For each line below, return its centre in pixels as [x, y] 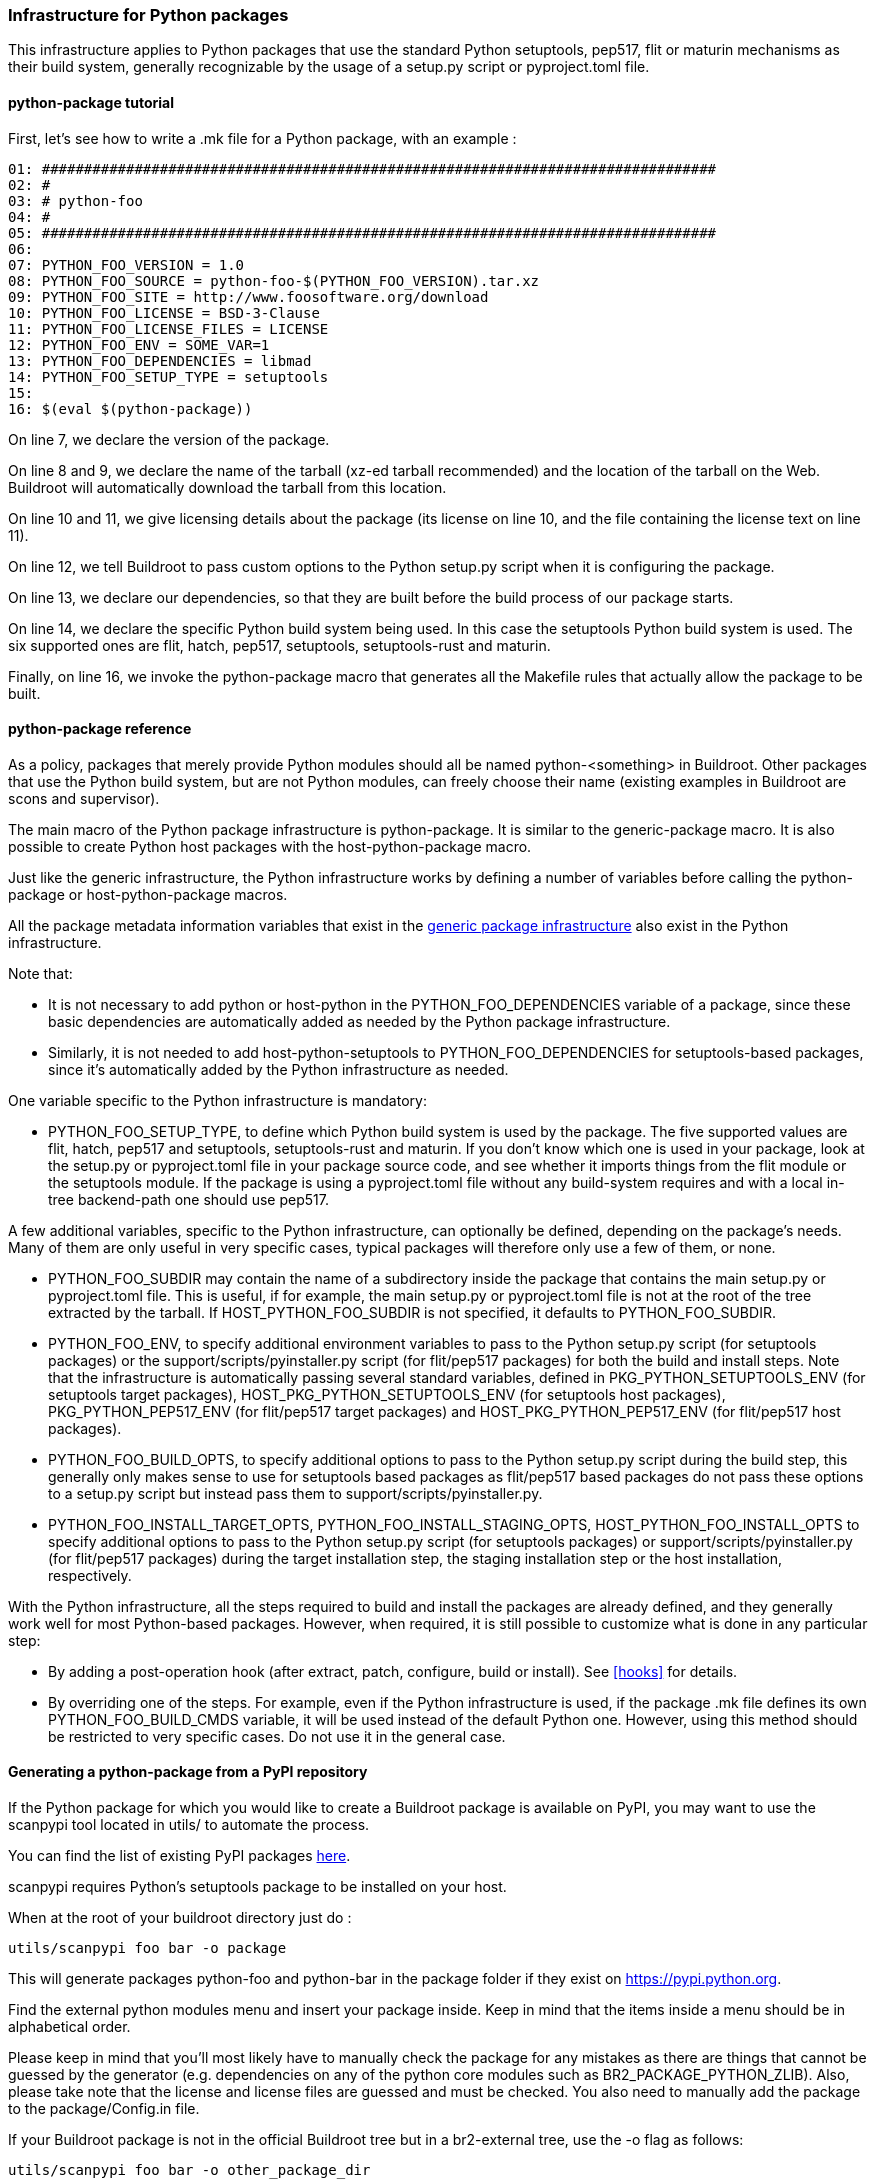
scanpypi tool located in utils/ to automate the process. [189, 1825]
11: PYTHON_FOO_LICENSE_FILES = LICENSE [168, 328]
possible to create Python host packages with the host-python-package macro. [270, 846]
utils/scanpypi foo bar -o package [147, 1948]
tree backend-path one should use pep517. [188, 1199]
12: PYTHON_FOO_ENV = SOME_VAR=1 [139, 344]
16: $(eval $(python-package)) [130, 408]
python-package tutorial [91, 102]
